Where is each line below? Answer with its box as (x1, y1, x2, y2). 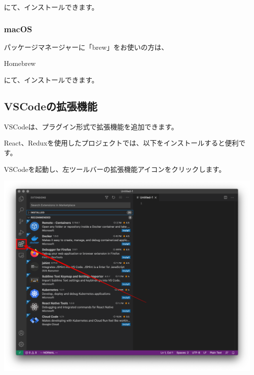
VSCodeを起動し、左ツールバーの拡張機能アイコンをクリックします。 (4, 164, 226, 174)
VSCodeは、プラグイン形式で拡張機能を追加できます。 (4, 121, 178, 131)
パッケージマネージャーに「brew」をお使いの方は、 (4, 42, 169, 52)
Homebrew (4, 58, 36, 68)
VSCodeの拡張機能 (4, 98, 98, 113)
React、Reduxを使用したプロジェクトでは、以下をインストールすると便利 (4, 138, 239, 148)
